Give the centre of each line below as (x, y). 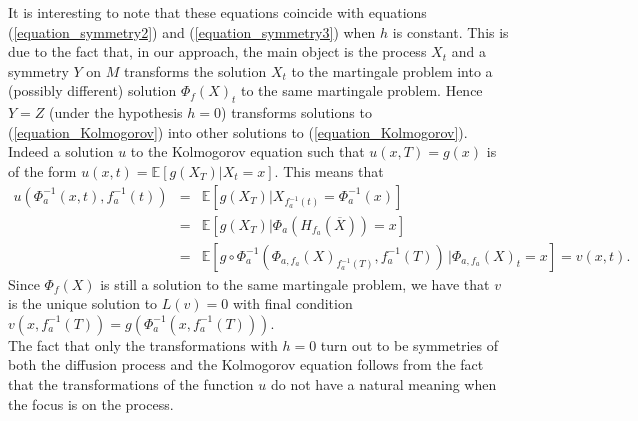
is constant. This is (450, 31)
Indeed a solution (61, 151)
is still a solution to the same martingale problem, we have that (295, 283)
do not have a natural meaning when (384, 384)
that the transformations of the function (131, 384)
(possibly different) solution (92, 90)
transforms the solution (195, 70)
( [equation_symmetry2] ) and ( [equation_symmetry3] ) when (192, 31)
